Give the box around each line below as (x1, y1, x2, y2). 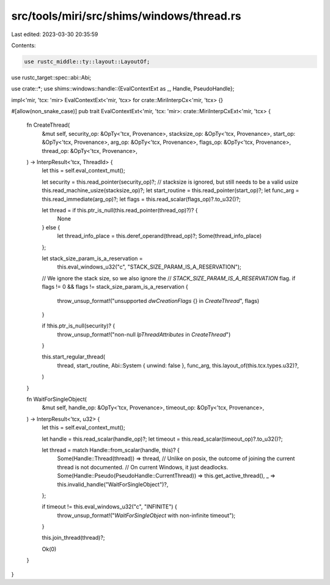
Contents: (11, 42, 36, 49)
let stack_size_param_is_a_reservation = (42, 255, 143, 262)
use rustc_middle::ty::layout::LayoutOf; (24, 58, 150, 65)
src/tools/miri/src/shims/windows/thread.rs (11, 9, 241, 23)
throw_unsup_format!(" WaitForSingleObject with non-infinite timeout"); (57, 512, 236, 519)
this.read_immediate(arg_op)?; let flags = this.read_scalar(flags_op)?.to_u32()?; (42, 195, 241, 203)
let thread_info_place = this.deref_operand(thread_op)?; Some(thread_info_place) (57, 233, 262, 240)
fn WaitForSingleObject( (26, 395, 87, 403)
